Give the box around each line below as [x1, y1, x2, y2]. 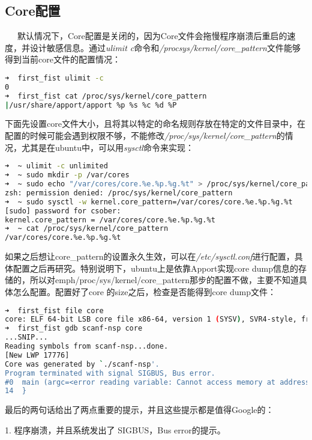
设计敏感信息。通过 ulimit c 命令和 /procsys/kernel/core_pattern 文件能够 [29, 41, 301, 53]
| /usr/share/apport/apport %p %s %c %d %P [5, 100, 177, 109]
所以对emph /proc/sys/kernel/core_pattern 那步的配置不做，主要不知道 [29, 273, 299, 286]
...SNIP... [5, 333, 48, 342]
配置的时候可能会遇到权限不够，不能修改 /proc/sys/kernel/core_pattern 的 [5, 129, 285, 142]
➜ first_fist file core [5, 306, 104, 315]
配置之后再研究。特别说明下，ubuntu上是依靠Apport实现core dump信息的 [13, 261, 298, 274]
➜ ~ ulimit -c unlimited [5, 162, 108, 171]
